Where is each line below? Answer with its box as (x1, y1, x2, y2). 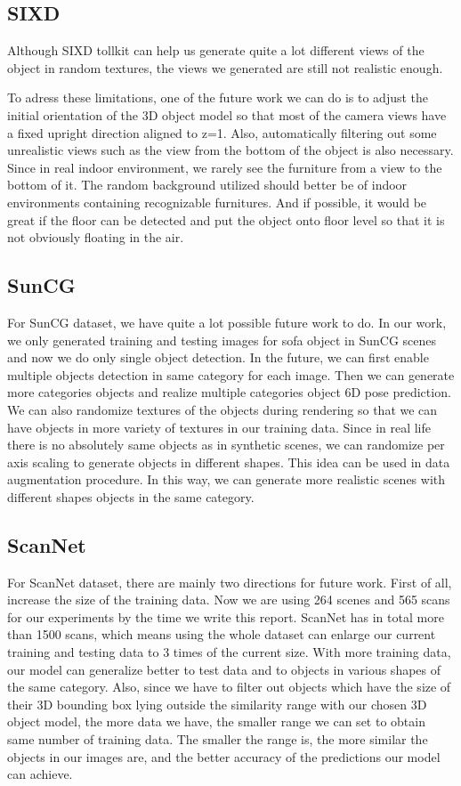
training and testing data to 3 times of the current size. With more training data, (7, 643, 451, 661)
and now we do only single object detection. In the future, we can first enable (7, 348, 429, 367)
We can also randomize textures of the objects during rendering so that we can (7, 400, 438, 418)
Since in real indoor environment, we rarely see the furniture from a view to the (7, 158, 442, 176)
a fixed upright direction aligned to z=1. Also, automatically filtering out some (7, 123, 437, 142)
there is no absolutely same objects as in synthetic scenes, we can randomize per (7, 435, 445, 454)
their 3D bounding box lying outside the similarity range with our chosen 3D (7, 694, 427, 713)
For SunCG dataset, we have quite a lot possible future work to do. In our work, (7, 312, 447, 331)
